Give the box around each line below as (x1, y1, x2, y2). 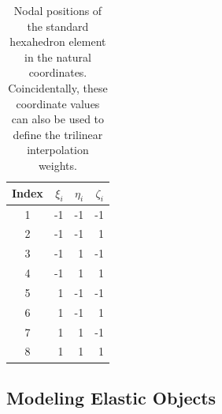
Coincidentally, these (8, 79, 108, 96)
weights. (38, 156, 77, 173)
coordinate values (16, 95, 100, 111)
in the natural (24, 48, 91, 65)
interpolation (27, 141, 89, 158)
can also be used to (11, 111, 105, 127)
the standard (27, 17, 89, 34)
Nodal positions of (13, 2, 102, 18)
